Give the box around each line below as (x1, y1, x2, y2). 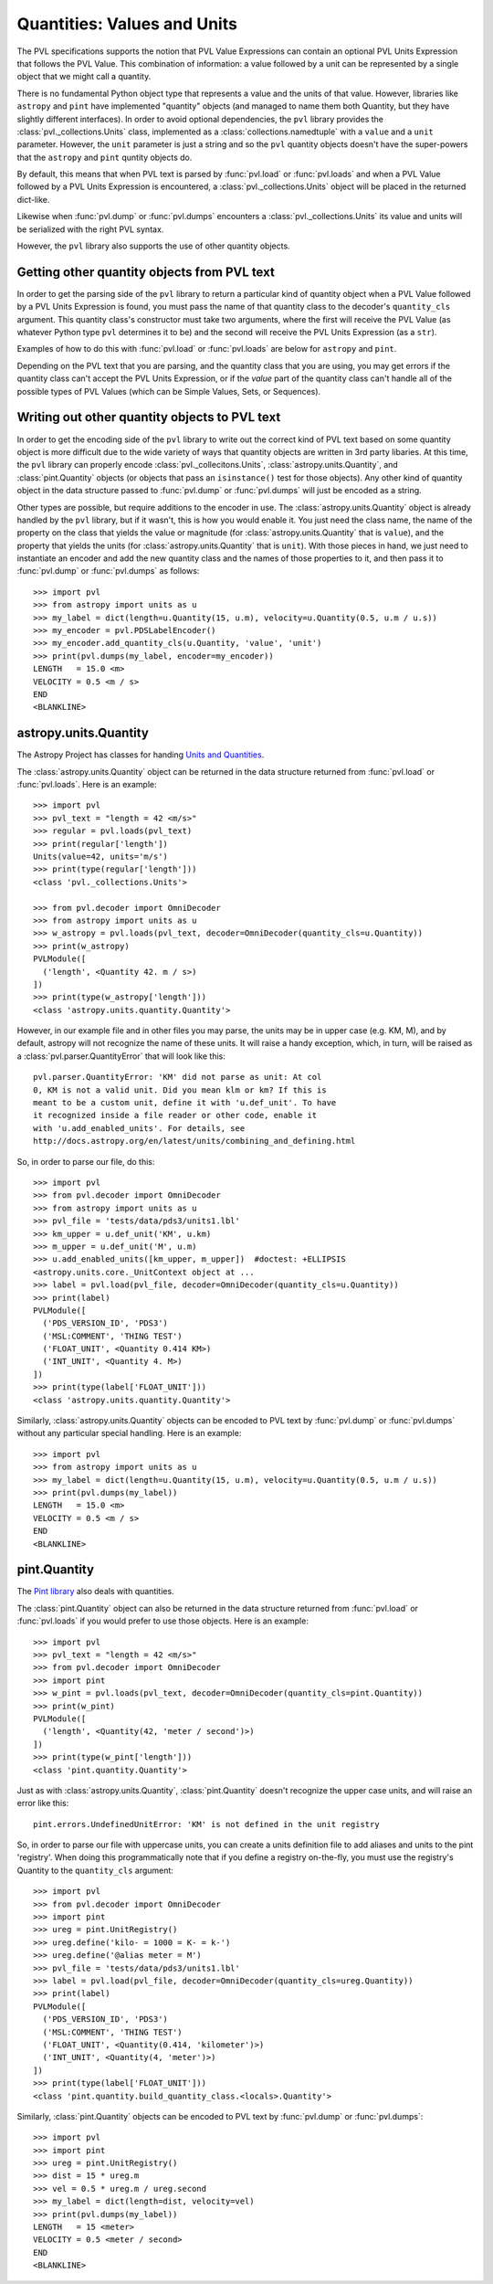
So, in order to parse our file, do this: (16, 1156, 155, 1167)
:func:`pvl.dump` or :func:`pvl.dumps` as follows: (16, 566, 200, 576)
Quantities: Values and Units (16, 14, 237, 34)
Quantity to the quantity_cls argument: (16, 1865, 173, 1876)
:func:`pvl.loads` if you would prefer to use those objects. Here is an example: (16, 1615, 309, 1626)
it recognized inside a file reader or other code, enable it (33, 1110, 318, 1121)
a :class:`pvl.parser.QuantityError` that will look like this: (16, 1051, 226, 1062)
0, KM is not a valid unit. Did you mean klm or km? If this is (33, 1084, 328, 1095)
